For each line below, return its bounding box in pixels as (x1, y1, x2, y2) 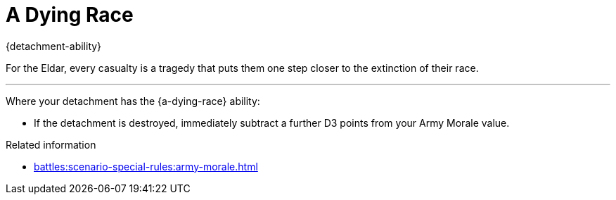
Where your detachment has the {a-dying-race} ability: (6, 94, 260, 107)
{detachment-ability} (6, 39, 102, 52)
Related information (6, 138, 96, 151)
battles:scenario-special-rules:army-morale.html (34, 160, 258, 173)
